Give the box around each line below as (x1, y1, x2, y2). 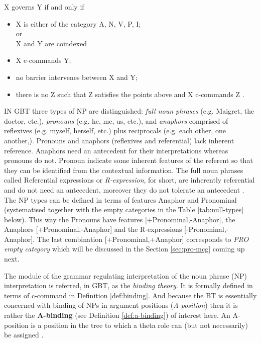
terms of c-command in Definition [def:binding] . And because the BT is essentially (4, 290, 257, 300)
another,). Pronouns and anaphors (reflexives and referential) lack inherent (4, 135, 234, 145)
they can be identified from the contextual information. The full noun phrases (4, 164, 243, 175)
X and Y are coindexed (16, 38, 87, 48)
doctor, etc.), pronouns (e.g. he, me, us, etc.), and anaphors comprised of (4, 115, 228, 126)
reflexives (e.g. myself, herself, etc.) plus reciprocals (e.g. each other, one (4, 125, 226, 136)
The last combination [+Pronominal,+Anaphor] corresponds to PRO (37, 233, 249, 244)
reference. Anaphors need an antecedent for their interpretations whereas (4, 145, 228, 155)
